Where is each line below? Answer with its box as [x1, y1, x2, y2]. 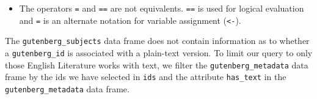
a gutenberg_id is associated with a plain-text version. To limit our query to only [5, 46, 313, 59]
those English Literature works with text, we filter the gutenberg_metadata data [5, 58, 308, 71]
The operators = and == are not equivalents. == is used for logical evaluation [19, 2, 304, 14]
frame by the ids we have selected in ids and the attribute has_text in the [5, 70, 286, 83]
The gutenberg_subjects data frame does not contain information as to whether [5, 34, 310, 47]
